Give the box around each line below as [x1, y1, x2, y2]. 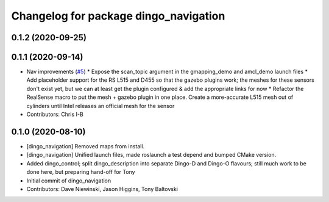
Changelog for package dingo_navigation [11, 9, 225, 23]
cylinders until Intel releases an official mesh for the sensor [26, 102, 175, 109]
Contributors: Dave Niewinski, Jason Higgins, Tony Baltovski [26, 185, 179, 192]
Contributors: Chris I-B [26, 110, 83, 118]
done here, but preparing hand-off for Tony [26, 168, 135, 176]
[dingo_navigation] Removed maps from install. [26, 142, 145, 150]
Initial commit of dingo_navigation [26, 177, 111, 184]
